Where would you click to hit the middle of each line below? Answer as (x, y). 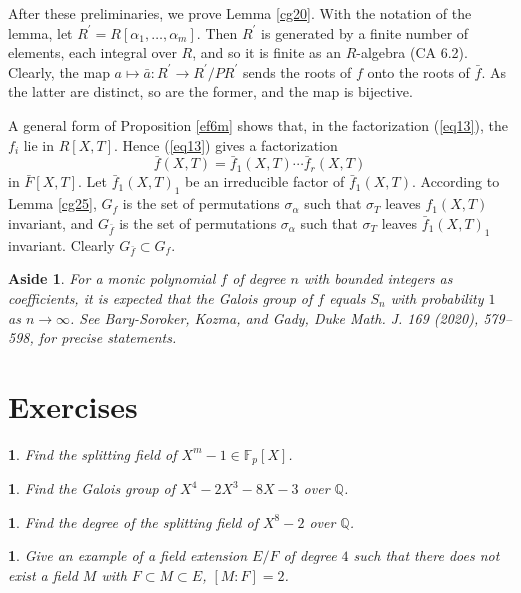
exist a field (43, 575)
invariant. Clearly (61, 244)
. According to (455, 181)
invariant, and (51, 222)
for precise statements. (107, 337)
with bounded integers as (378, 278)
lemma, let (40, 32)
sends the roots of (297, 71)
